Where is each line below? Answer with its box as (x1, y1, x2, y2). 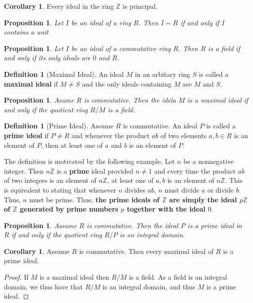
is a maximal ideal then (39, 272, 110, 282)
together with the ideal (126, 204, 206, 214)
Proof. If (4, 272, 29, 282)
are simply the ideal (169, 194, 237, 204)
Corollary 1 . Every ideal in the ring (4, 1, 114, 11)
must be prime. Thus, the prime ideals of (29, 194, 160, 204)
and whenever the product (71, 130, 150, 140)
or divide (207, 184, 234, 195)
